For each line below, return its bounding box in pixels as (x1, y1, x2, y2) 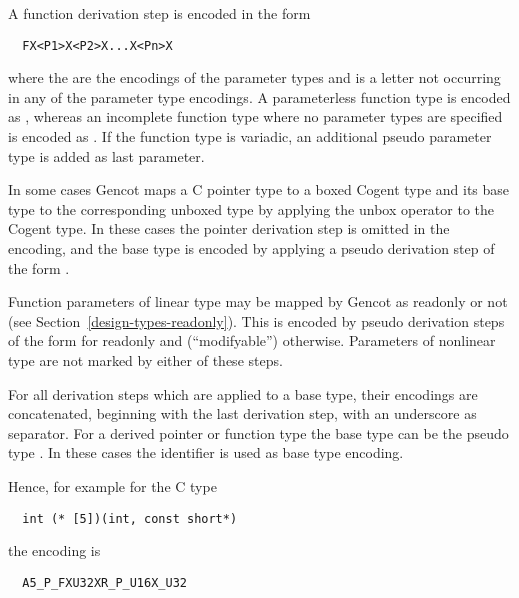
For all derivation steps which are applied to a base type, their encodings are (8, 383, 478, 404)
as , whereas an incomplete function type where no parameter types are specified (8, 106, 503, 127)
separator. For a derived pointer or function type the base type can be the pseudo (8, 422, 509, 443)
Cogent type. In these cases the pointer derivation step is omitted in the (8, 218, 450, 239)
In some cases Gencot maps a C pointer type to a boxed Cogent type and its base (8, 179, 510, 200)
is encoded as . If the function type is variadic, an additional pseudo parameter (8, 126, 492, 147)
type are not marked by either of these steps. (8, 349, 283, 370)
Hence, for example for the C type (8, 475, 217, 496)
